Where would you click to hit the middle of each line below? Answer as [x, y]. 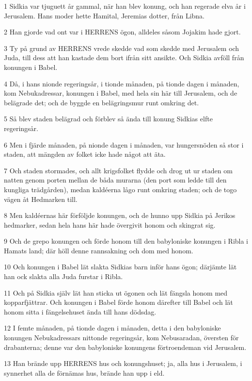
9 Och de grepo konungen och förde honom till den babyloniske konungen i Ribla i [126, 241]
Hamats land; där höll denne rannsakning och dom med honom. [99, 250]
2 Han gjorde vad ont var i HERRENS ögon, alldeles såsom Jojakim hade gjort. [122, 32]
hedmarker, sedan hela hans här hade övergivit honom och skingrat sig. [110, 224]
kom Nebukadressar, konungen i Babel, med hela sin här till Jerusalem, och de [121, 93]
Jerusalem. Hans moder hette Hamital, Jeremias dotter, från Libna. [104, 15]
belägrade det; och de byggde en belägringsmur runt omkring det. [102, 102]
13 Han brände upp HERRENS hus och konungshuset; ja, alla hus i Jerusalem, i [123, 363]
